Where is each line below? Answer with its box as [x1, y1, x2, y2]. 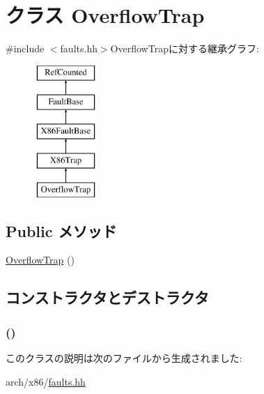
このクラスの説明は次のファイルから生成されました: [6, 351, 242, 365]
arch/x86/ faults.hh [6, 374, 86, 388]
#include [6, 41, 45, 56]
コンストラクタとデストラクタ [6, 287, 209, 308]
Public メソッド [6, 220, 117, 241]
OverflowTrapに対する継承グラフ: [110, 41, 259, 56]
